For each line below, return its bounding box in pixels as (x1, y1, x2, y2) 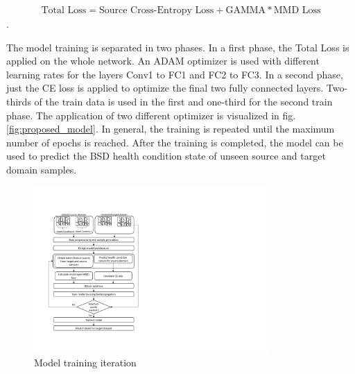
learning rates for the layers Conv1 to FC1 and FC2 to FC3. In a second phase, (6, 67, 343, 81)
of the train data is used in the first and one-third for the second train (34, 94, 333, 108)
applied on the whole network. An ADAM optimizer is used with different (6, 53, 320, 68)
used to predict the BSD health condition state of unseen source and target (6, 148, 326, 163)
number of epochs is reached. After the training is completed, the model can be (6, 135, 343, 149)
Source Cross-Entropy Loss (98, 6, 214, 16)
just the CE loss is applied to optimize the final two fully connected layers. (6, 80, 324, 95)
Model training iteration (34, 355, 137, 369)
